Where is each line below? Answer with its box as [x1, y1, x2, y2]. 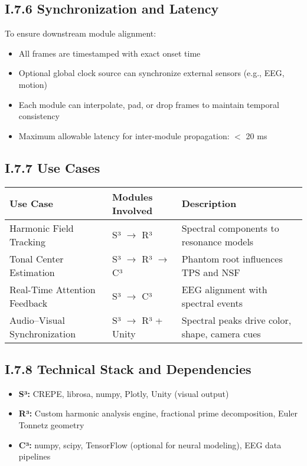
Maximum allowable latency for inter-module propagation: [18, 129, 230, 142]
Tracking [9, 234, 45, 248]
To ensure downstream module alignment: [5, 27, 156, 40]
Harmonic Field [9, 221, 74, 235]
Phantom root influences [181, 251, 283, 265]
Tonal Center [9, 251, 64, 265]
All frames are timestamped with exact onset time [18, 47, 201, 59]
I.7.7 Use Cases [5, 158, 100, 176]
